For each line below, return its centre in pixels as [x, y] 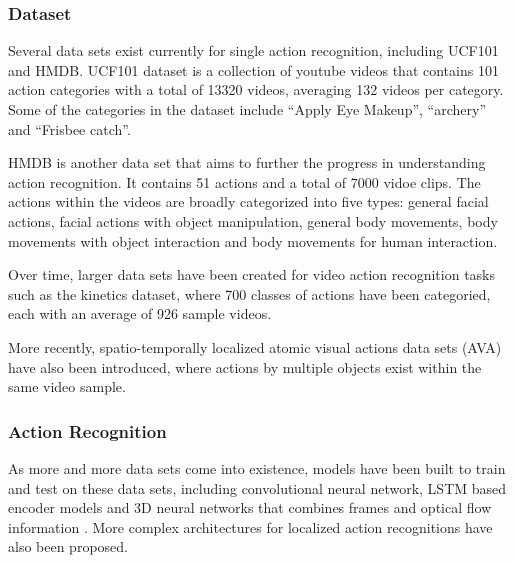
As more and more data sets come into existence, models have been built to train [257, 467]
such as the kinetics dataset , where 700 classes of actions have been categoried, [249, 293]
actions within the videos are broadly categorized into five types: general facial [248, 201]
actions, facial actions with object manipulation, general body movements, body [253, 220]
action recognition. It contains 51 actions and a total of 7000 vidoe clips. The [244, 181]
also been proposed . [68, 546]
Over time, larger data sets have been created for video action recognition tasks [252, 274]
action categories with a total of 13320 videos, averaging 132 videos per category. [256, 89]
